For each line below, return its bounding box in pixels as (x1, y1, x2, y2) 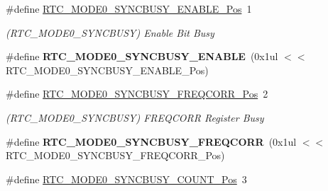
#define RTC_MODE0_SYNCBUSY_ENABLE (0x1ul (6, 49, 278, 64)
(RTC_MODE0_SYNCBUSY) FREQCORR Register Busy (6, 110, 264, 125)
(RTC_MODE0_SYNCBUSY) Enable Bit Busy (6, 25, 214, 40)
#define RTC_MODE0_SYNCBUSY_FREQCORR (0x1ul (6, 134, 297, 149)
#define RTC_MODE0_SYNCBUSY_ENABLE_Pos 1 (6, 1, 252, 16)
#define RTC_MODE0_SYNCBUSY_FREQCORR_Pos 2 (6, 86, 268, 101)
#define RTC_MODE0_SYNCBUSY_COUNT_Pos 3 (6, 171, 247, 186)
